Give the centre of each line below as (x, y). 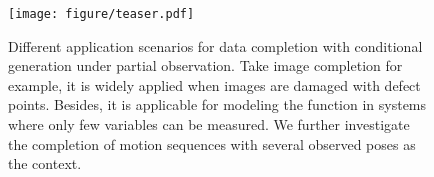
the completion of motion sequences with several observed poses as (212, 143)
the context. (45, 163)
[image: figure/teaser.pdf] (101, 14)
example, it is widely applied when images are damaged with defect (214, 84)
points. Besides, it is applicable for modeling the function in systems (217, 104)
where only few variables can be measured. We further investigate (209, 124)
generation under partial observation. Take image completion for (205, 65)
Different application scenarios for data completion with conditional (215, 45)
